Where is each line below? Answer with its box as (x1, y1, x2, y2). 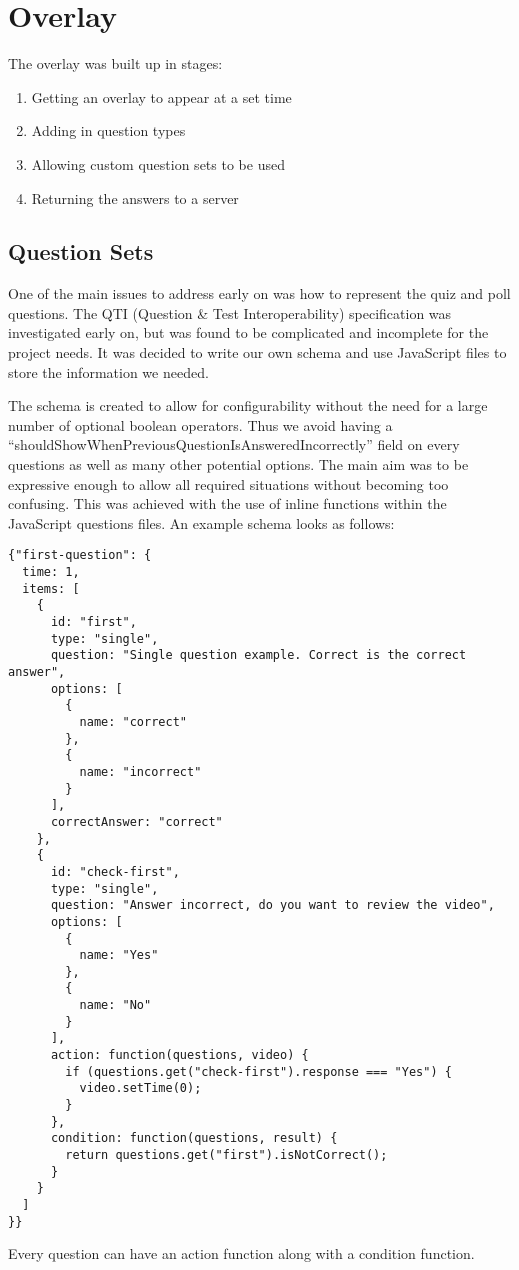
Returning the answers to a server (31, 187, 239, 208)
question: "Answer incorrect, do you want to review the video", (50, 898, 495, 913)
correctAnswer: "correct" (50, 814, 223, 829)
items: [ (22, 581, 80, 596)
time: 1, (22, 565, 80, 580)
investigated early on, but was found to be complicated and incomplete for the (8, 322, 489, 343)
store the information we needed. (8, 361, 209, 382)
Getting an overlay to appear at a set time (31, 86, 292, 107)
